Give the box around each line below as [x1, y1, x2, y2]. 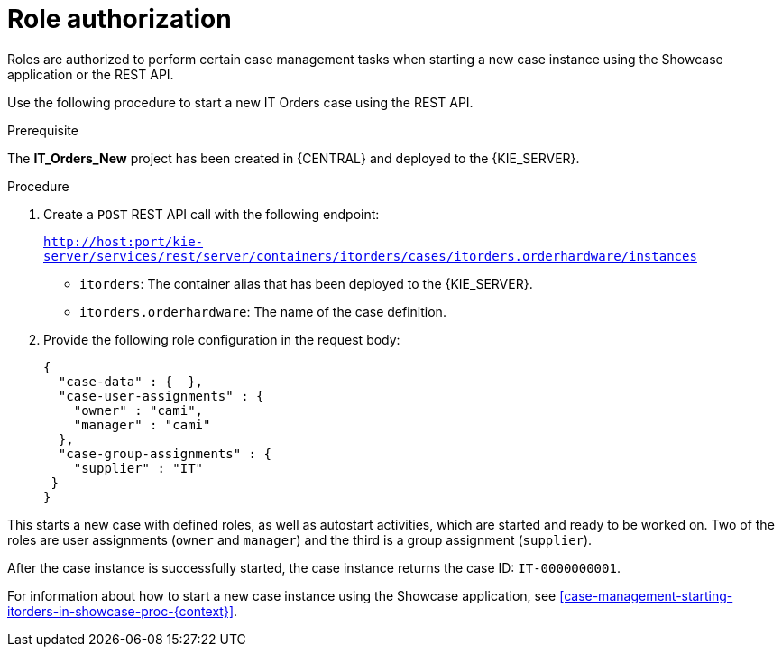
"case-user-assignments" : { [58, 388, 264, 403]
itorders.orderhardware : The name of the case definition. [79, 303, 446, 319]
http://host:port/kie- [43, 234, 204, 249]
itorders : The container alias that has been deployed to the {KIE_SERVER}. [79, 275, 533, 291]
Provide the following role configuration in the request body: [43, 331, 400, 347]
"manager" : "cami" [73, 417, 211, 432]
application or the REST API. [7, 66, 174, 82]
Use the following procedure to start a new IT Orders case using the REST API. [7, 94, 474, 110]
